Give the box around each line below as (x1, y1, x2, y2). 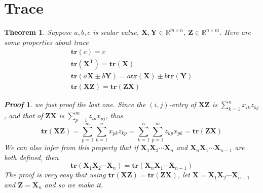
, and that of (4, 110, 43, 121)
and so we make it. (44, 179, 103, 189)
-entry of (169, 99, 196, 110)
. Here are (219, 27, 251, 37)
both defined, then (4, 152, 59, 162)
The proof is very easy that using (4, 169, 106, 180)
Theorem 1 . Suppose (4, 27, 72, 37)
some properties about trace (4, 36, 89, 47)
